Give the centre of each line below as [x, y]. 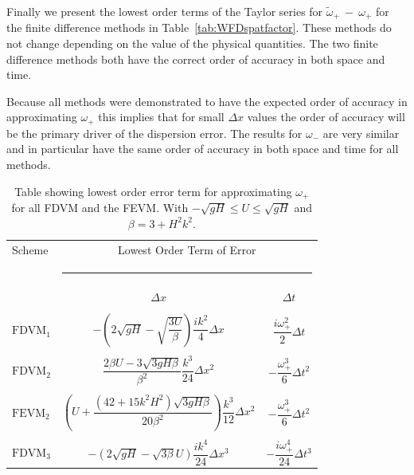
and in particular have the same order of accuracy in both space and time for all [203, 149]
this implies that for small [161, 117]
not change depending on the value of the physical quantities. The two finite [192, 43]
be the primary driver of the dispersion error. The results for [154, 133]
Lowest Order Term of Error [187, 249]
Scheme [30, 249]
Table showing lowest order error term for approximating [153, 191]
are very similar [361, 133]
